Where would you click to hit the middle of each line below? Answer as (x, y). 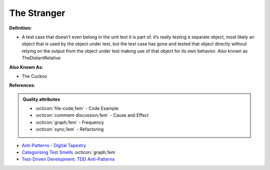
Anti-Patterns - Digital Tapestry (54, 145)
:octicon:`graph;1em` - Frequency (70, 122)
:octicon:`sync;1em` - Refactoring (69, 129)
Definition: (20, 28)
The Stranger (37, 13)
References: (22, 85)
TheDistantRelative (41, 58)
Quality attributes (41, 99)
